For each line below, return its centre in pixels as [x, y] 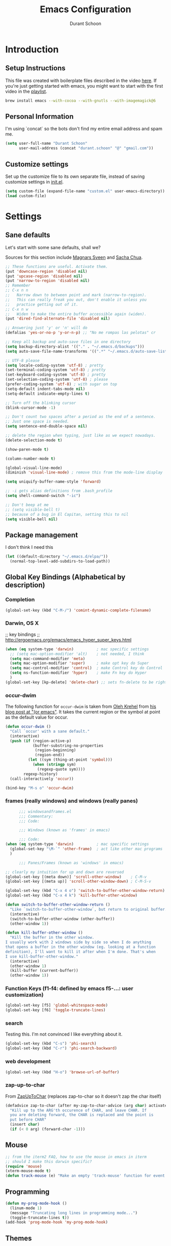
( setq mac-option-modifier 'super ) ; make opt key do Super [79, 664]
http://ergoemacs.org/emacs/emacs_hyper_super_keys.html [68, 640]
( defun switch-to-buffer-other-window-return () [58, 905]
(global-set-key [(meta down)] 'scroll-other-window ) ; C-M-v [76, 877]
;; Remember [18, 286]
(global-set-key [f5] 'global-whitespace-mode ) [57, 1005]
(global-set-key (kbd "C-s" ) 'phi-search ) [51, 1044]
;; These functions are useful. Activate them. [57, 267]
